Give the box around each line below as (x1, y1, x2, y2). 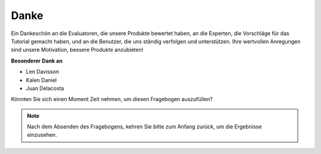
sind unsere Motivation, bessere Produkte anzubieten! (11, 46, 144, 54)
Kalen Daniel (26, 76, 57, 83)
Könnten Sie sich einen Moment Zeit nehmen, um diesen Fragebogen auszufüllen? (11, 96, 213, 103)
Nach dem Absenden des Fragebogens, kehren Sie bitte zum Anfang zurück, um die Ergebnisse (27, 123, 262, 130)
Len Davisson (26, 68, 59, 76)
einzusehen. (27, 131, 58, 139)
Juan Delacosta (26, 84, 65, 92)
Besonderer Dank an (11, 57, 62, 64)
